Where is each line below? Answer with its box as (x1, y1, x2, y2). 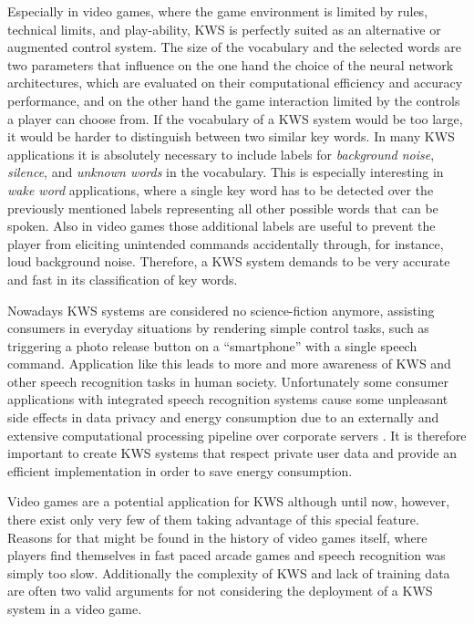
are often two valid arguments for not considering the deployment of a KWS (7, 581, 433, 600)
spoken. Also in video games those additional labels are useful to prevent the (7, 216, 436, 235)
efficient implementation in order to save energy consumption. (7, 461, 353, 480)
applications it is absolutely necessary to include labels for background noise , (7, 144, 435, 163)
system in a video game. (7, 599, 142, 618)
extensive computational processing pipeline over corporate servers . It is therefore (7, 425, 467, 444)
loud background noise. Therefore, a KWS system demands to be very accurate (7, 252, 450, 271)
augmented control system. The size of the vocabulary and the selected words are (7, 37, 461, 57)
